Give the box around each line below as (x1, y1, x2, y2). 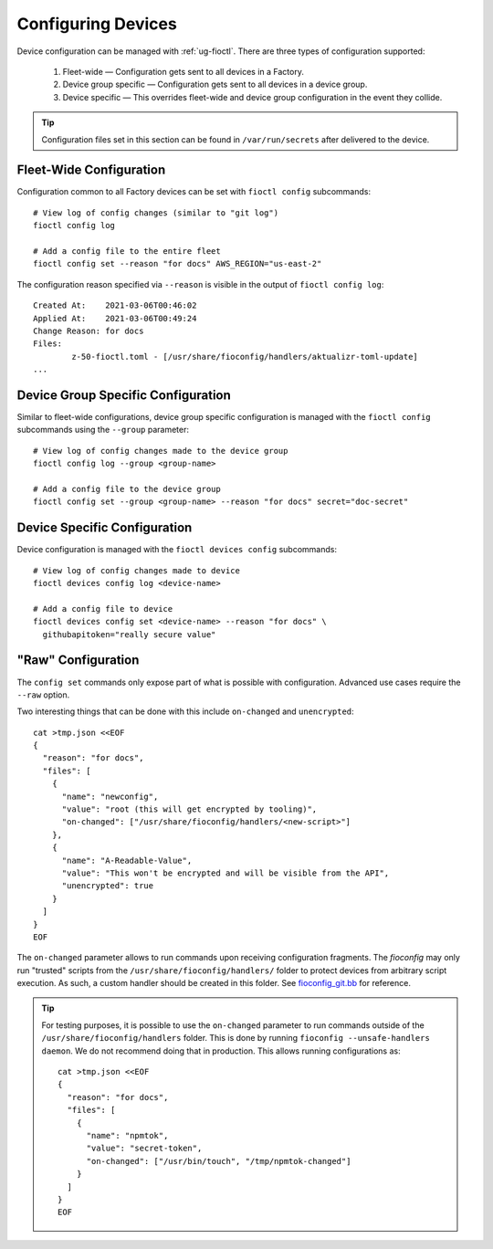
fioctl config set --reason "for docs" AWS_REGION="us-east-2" (33, 258, 322, 269)
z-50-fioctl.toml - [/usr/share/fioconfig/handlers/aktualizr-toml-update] (71, 352, 419, 362)
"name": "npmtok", (86, 1130, 169, 1140)
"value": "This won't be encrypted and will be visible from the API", (61, 867, 390, 878)
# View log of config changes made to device (33, 565, 241, 575)
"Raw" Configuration (16, 653, 140, 668)
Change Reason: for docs (33, 325, 144, 336)
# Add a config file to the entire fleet (33, 246, 221, 256)
